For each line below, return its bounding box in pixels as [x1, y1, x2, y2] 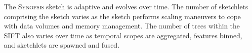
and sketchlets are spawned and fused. [4, 40, 120, 50]
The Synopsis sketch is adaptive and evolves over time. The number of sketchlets [4, 1, 248, 11]
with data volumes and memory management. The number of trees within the [4, 21, 240, 31]
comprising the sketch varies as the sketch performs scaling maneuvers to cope [4, 11, 241, 21]
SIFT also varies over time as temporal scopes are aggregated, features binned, [4, 30, 242, 40]
